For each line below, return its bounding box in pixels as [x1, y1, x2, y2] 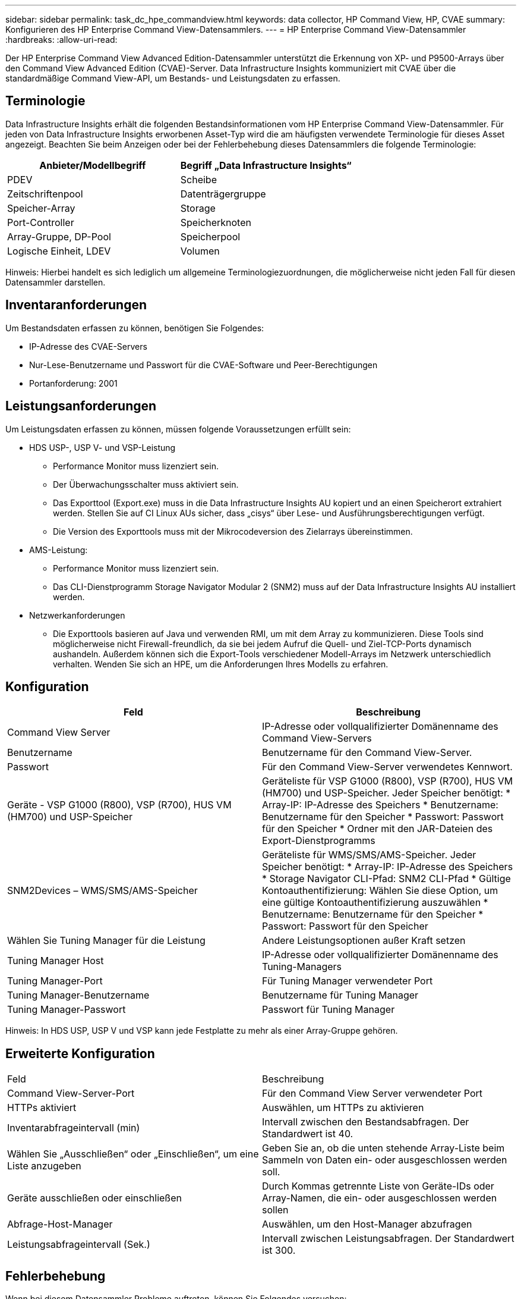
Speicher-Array [7, 202, 75, 214]
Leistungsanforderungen [5, 399, 157, 414]
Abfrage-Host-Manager [7, 1218, 113, 1231]
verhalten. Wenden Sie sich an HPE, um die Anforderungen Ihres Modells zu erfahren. [53, 658, 389, 669]
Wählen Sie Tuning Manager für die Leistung [7, 934, 206, 947]
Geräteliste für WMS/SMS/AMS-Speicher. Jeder [262, 849, 476, 861]
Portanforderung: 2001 [29, 378, 118, 388]
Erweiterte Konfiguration [5, 1046, 155, 1061]
